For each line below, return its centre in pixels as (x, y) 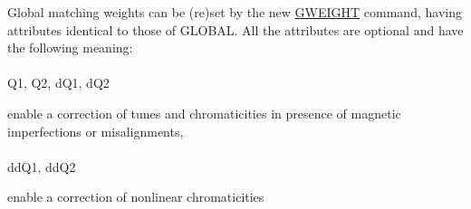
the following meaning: (70, 47)
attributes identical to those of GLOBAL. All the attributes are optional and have (235, 29)
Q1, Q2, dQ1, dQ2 (58, 83)
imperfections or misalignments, (96, 131)
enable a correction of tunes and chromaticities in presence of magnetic (204, 113)
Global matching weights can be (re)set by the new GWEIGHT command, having (235, 12)
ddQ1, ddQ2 (42, 166)
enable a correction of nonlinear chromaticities (136, 197)
